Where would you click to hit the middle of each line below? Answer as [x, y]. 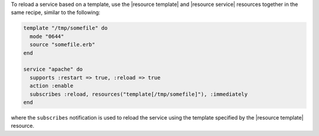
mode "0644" [47, 36]
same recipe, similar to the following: [56, 12]
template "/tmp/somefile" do [66, 28]
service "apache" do [53, 69]
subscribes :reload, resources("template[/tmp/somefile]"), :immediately [139, 94]
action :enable [52, 86]
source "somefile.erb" [63, 45]
